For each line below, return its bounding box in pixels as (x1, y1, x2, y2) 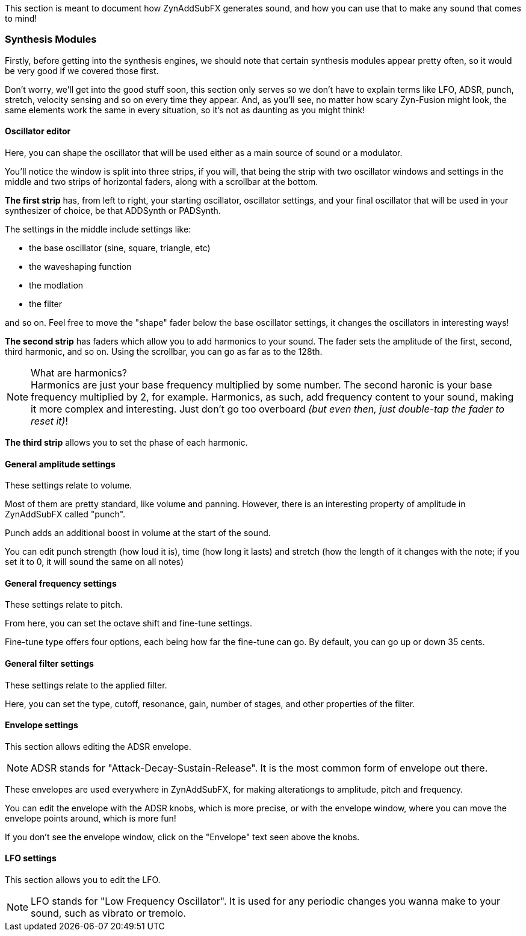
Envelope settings (5, 720, 78, 731)
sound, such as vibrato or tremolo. (31, 907, 186, 920)
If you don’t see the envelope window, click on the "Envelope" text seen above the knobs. (5, 831, 360, 842)
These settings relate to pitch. (5, 599, 123, 610)
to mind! (5, 13, 37, 23)
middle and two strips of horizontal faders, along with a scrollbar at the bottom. (5, 176, 318, 187)
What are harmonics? (31, 366, 127, 379)
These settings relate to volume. (5, 480, 132, 491)
